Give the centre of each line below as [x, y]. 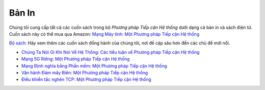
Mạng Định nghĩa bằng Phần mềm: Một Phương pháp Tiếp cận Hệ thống [94, 66]
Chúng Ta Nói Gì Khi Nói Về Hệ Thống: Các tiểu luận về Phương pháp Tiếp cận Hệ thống [110, 52]
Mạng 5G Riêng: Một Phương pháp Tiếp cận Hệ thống [76, 59]
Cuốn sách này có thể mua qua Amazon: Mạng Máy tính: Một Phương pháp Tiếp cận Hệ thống [104, 34]
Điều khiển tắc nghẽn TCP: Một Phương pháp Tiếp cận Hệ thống [86, 79]
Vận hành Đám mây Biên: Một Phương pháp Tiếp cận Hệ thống [85, 72]
